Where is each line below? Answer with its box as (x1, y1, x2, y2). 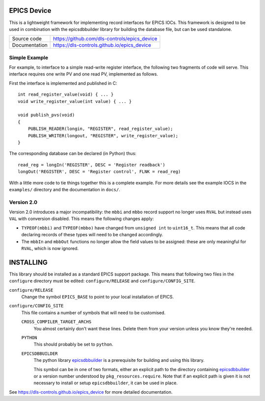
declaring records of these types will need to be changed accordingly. (21, 232, 163, 238)
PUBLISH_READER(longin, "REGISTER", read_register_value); (27, 126, 173, 132)
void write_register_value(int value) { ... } (18, 99, 132, 104)
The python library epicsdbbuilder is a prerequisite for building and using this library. (33, 357, 205, 363)
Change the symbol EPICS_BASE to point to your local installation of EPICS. (21, 294, 174, 300)
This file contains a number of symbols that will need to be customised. (21, 309, 166, 316)
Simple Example (9, 54, 49, 61)
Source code (12, 35, 42, 42)
